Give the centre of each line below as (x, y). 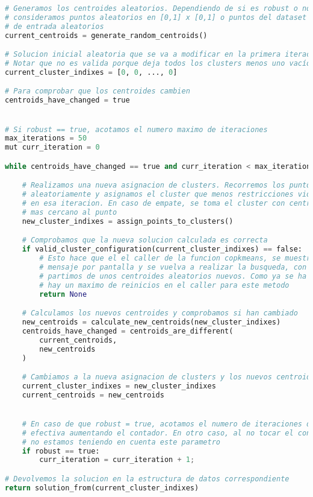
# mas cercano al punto (70, 212)
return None (63, 294)
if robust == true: (61, 451)
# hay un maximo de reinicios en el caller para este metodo (164, 285)
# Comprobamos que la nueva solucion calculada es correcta (145, 240)
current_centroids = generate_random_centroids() (106, 35)
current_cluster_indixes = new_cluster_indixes (119, 386)
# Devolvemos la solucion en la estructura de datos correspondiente (147, 479)
